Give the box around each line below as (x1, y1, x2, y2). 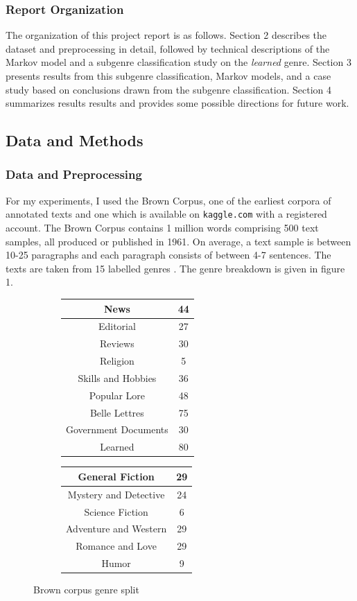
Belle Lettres (89, 405, 144, 419)
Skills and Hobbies (78, 370, 157, 385)
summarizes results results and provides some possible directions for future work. (6, 96, 349, 110)
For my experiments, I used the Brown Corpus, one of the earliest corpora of (6, 193, 331, 207)
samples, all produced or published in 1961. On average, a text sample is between (6, 234, 351, 248)
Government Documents (66, 422, 168, 437)
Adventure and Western (66, 521, 167, 536)
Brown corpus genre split (33, 582, 139, 597)
